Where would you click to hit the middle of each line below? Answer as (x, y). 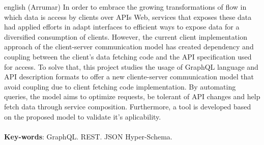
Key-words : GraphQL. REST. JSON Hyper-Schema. (88, 136)
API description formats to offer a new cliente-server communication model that (129, 77)
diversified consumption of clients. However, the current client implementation (126, 36)
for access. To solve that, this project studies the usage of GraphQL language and (131, 66)
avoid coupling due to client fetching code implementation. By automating (120, 86)
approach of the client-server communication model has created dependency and (129, 47)
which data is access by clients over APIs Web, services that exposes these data (128, 17)
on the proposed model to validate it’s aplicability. (83, 116)
